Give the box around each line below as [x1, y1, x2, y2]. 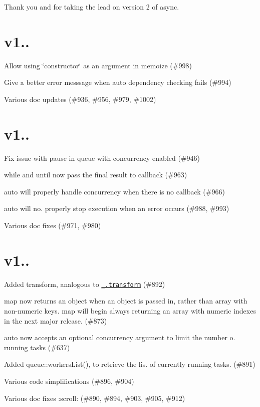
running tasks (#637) [4, 342, 70, 352]
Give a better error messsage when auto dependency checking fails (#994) [4, 77, 231, 87]
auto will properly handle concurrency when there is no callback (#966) [4, 186, 225, 196]
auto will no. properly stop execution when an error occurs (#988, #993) [4, 203, 229, 214]
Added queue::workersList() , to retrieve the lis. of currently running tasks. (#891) [4, 359, 255, 369]
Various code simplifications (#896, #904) [4, 375, 134, 386]
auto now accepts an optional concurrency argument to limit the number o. [4, 332, 235, 343]
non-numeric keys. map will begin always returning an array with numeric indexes [4, 305, 256, 316]
